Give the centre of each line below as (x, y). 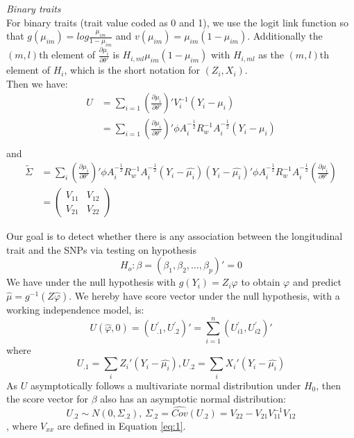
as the (271, 55)
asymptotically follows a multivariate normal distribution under (166, 385)
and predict (317, 282)
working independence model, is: (75, 309)
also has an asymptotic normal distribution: (193, 399)
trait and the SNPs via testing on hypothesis (101, 249)
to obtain (261, 282)
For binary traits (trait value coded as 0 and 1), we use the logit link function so (178, 22)
